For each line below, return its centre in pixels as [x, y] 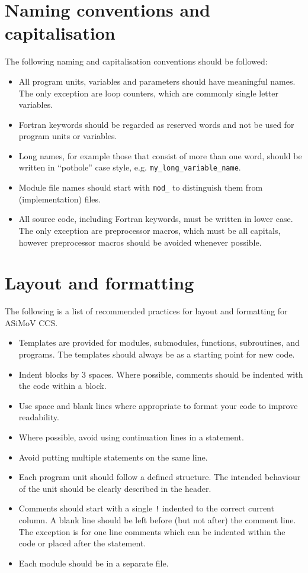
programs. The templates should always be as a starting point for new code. [157, 354]
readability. [39, 417]
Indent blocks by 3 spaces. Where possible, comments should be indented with [161, 374]
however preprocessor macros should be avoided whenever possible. [140, 242]
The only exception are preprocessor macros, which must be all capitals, [150, 230]
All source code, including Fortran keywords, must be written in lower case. [156, 219]
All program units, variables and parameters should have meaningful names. [157, 81]
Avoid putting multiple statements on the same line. [113, 457]
